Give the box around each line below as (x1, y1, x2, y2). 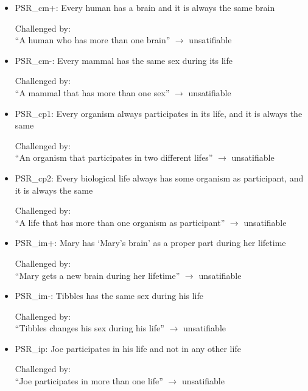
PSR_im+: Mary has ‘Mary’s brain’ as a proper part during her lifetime (15, 236, 286, 249)
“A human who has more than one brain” (15, 33, 170, 46)
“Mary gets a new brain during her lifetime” (15, 269, 180, 281)
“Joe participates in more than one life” (15, 375, 163, 387)
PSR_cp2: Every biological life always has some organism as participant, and (15, 171, 304, 184)
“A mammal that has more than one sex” (15, 86, 170, 99)
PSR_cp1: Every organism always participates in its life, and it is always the (15, 107, 303, 119)
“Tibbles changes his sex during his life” (15, 322, 164, 334)
